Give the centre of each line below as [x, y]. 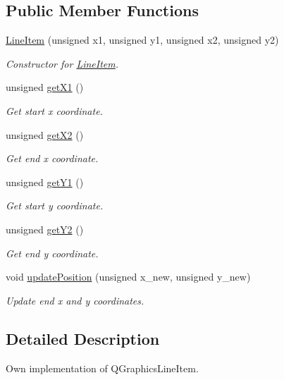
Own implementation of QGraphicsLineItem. [102, 368]
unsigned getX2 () [45, 134]
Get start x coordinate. [54, 110]
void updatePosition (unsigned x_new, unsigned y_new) [128, 277]
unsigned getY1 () [45, 182]
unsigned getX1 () [45, 87]
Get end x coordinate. [52, 158]
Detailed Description [83, 338]
